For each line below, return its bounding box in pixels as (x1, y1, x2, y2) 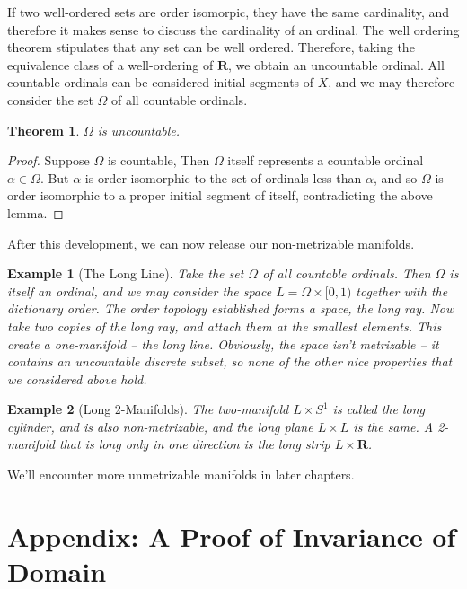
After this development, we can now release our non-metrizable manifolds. (7, 233, 415, 252)
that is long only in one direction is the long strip (58, 435, 330, 453)
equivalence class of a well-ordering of (7, 55, 214, 74)
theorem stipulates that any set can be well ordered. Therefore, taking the (7, 38, 415, 57)
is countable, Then (107, 151, 210, 170)
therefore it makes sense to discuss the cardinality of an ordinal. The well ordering (7, 20, 460, 39)
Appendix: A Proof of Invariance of (7, 517, 456, 554)
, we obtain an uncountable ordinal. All (228, 55, 445, 74)
